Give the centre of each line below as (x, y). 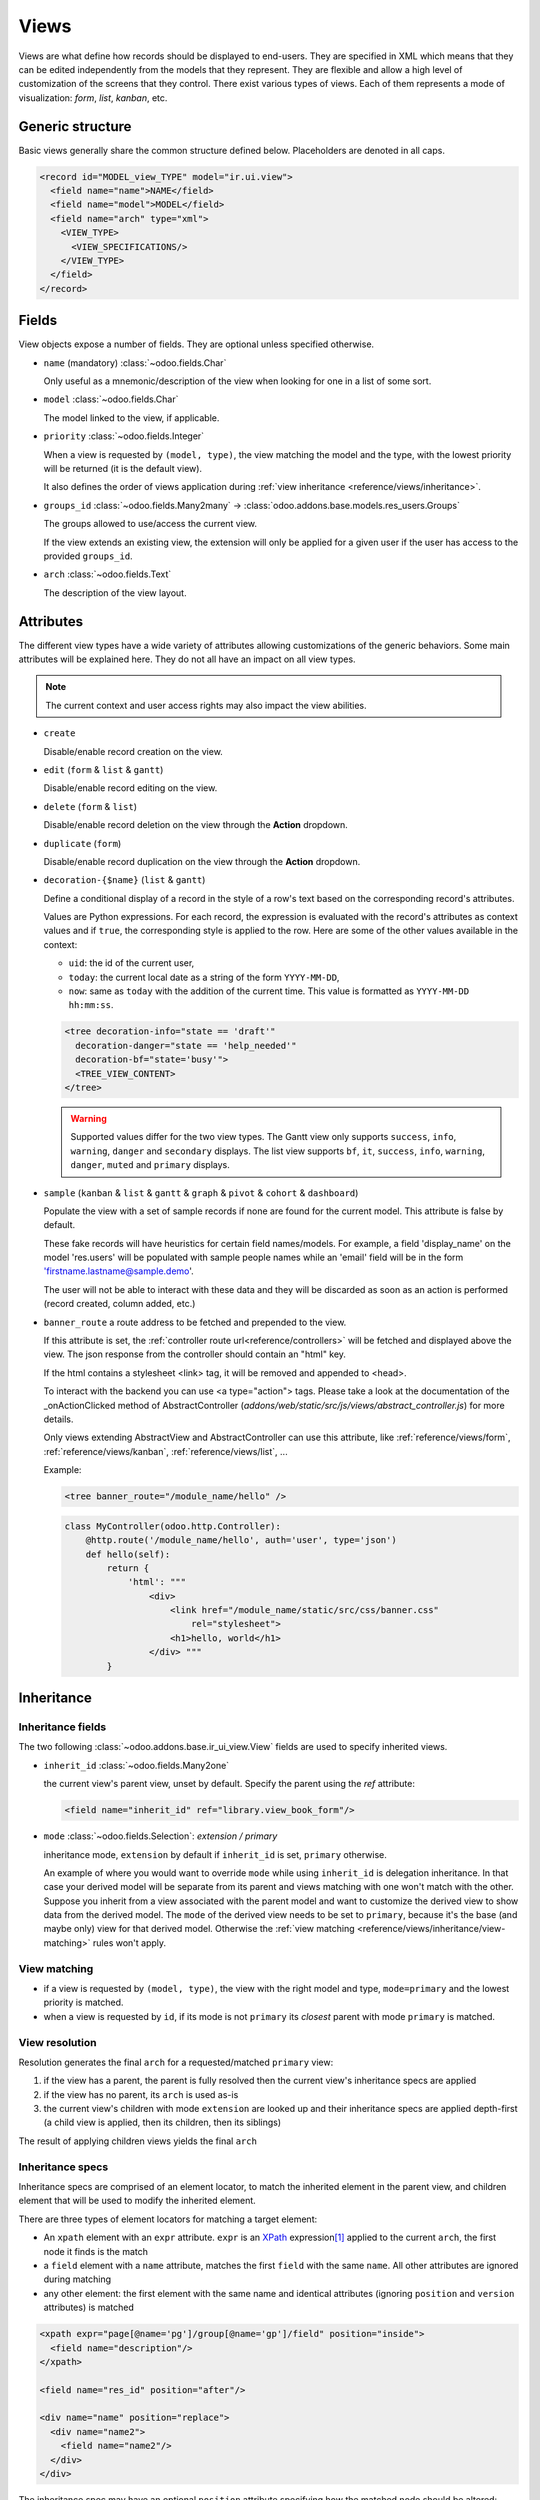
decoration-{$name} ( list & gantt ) (124, 880)
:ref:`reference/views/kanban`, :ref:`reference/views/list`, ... (166, 1451)
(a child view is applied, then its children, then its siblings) (162, 2122)
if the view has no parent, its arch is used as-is (141, 2094)
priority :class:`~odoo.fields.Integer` (124, 436)
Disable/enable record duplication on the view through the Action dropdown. (202, 861)
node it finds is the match (96, 2251)
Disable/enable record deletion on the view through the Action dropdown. (196, 825)
